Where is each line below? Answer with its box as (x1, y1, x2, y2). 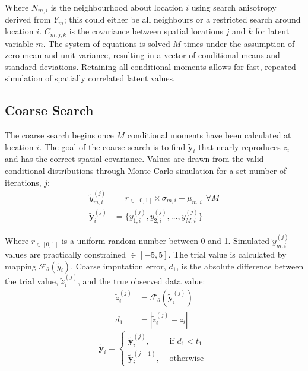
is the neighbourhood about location (50, 1, 183, 13)
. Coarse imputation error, (71, 259, 166, 272)
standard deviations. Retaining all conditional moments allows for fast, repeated (5, 60, 296, 72)
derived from (5, 13, 51, 26)
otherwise (169, 354, 204, 363)
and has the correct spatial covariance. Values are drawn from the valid (5, 153, 264, 165)
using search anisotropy (191, 1, 277, 13)
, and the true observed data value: (78, 274, 205, 287)
